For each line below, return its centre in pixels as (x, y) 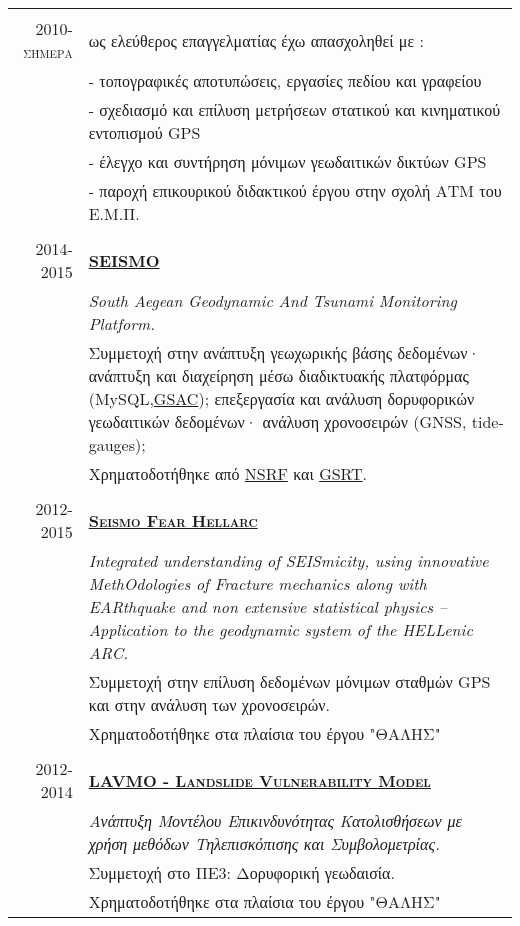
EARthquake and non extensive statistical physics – (268, 606)
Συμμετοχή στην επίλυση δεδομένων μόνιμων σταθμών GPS (289, 681)
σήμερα (48, 51)
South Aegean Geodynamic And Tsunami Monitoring (272, 300)
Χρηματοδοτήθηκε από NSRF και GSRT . (228, 473)
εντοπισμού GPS (144, 132)
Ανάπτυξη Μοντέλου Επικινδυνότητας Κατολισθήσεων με (275, 820)
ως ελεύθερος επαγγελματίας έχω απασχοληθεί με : (256, 40)
